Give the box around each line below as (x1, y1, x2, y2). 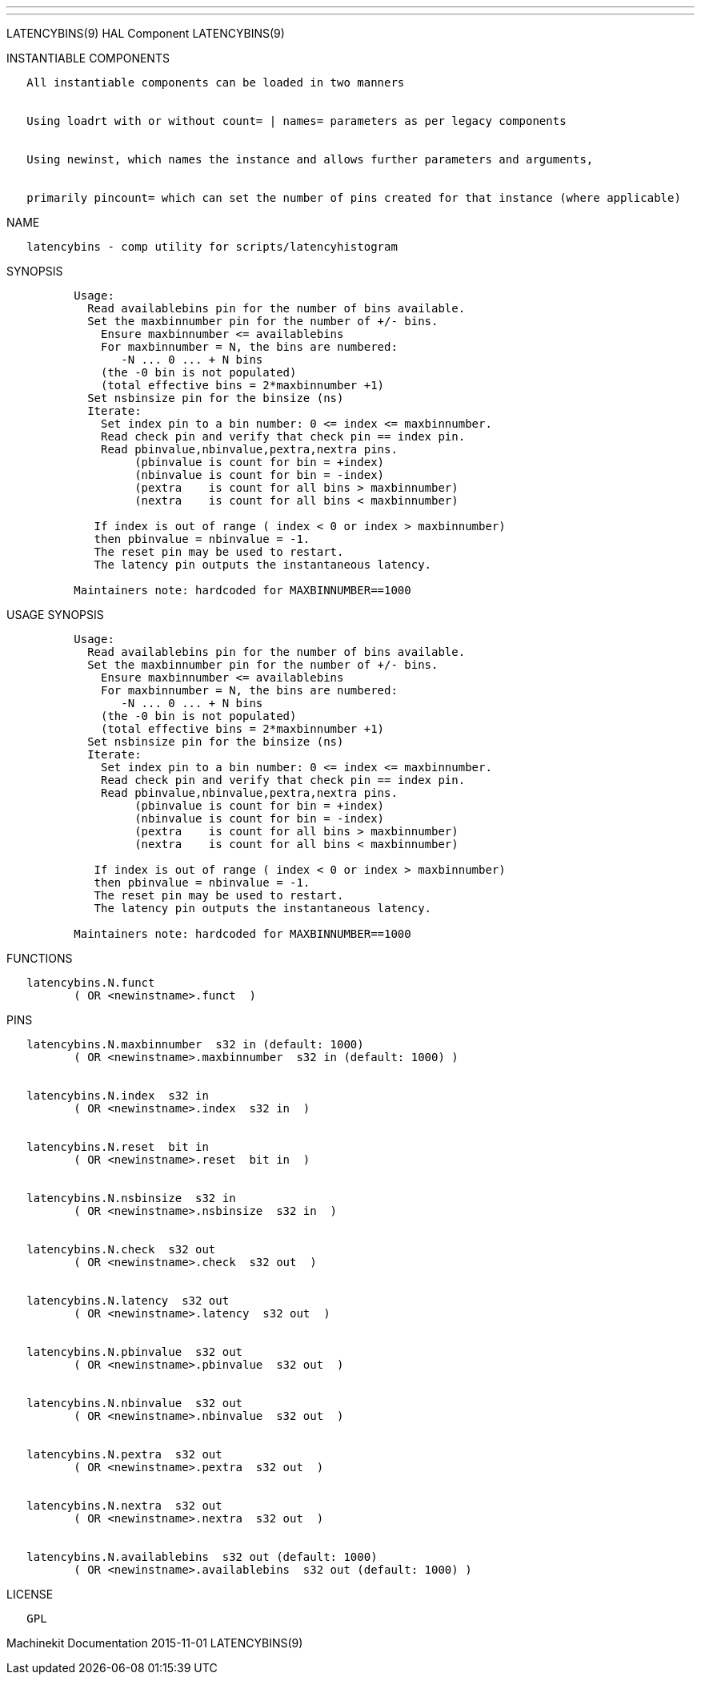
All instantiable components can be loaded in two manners (26, 76, 405, 89)
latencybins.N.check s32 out (26, 1243, 216, 1256)
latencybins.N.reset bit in (26, 1140, 209, 1153)
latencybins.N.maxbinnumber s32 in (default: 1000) (26, 1038, 364, 1051)
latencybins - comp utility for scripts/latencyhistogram (26, 240, 398, 253)
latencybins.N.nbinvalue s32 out (26, 1397, 243, 1410)
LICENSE (6, 1587, 54, 1601)
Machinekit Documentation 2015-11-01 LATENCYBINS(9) (6, 1636, 303, 1650)
